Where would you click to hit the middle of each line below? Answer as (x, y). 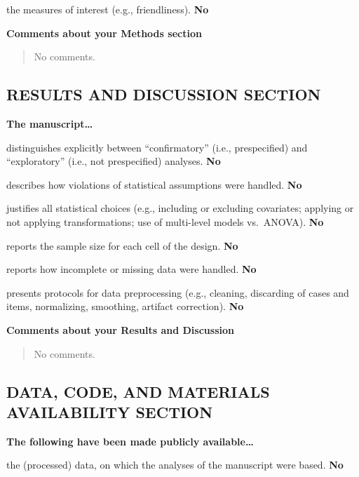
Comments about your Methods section (104, 33)
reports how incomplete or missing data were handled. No (131, 269)
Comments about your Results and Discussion (120, 329)
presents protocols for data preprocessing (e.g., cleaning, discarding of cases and (178, 292)
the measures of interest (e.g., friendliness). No (108, 9)
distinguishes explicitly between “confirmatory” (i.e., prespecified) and (157, 147)
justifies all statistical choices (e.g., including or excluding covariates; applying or (180, 208)
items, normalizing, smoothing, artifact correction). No (125, 306)
